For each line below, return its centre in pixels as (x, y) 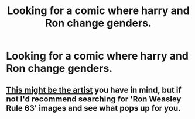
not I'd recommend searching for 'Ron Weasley (94, 99)
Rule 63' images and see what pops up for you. (93, 108)
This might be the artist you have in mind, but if (94, 90)
